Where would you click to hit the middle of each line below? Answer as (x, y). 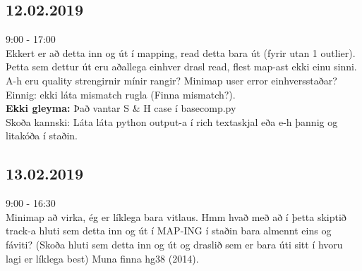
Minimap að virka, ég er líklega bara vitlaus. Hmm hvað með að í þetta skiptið (176, 216)
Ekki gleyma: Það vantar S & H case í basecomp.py (121, 108)
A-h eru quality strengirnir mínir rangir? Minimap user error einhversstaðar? (171, 80)
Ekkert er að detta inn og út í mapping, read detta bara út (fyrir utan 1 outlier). (181, 52)
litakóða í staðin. (42, 135)
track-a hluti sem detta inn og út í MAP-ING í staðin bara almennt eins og (169, 231)
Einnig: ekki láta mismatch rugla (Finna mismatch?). (121, 94)
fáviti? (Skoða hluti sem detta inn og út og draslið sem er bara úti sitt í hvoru (174, 244)
